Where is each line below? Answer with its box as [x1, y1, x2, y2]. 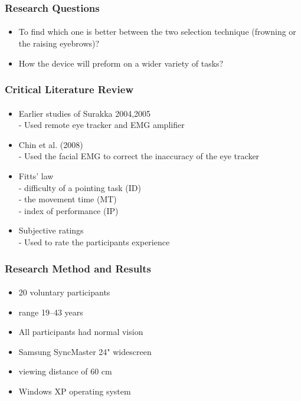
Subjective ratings [18, 224, 84, 236]
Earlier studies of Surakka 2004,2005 [18, 107, 151, 119]
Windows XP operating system [18, 385, 131, 397]
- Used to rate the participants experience [18, 236, 170, 248]
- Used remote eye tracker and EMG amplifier [18, 119, 185, 131]
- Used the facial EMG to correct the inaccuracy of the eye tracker [18, 150, 260, 162]
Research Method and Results [5, 261, 152, 275]
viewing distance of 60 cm [18, 365, 112, 377]
